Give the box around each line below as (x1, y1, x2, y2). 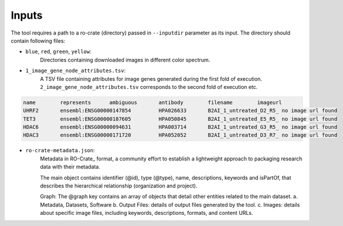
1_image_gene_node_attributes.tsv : (25, 67, 126, 74)
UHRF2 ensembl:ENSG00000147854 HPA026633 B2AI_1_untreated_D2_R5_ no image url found (23, 107, 338, 114)
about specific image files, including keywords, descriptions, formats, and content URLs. (40, 210, 254, 217)
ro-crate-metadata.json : (25, 147, 95, 154)
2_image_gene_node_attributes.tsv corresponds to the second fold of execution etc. (40, 83, 258, 90)
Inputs (11, 9, 43, 22)
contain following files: (11, 37, 65, 44)
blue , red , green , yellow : (25, 48, 92, 55)
